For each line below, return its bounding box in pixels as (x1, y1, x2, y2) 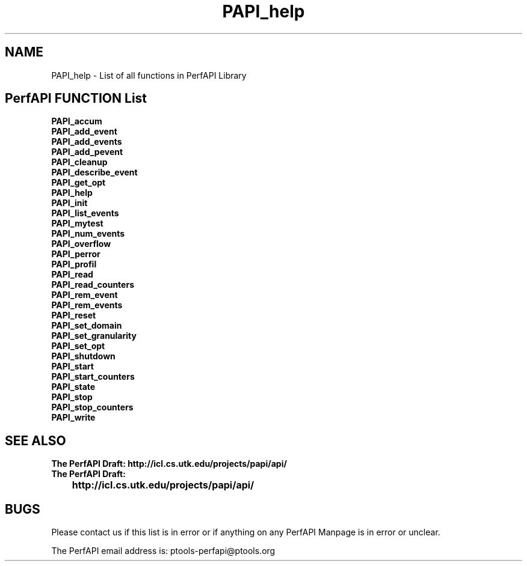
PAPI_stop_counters (51, 402, 134, 413)
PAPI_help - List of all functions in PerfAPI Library (51, 70, 247, 81)
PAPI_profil (51, 259, 97, 270)
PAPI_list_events (51, 208, 119, 219)
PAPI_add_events (51, 136, 122, 147)
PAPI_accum (51, 116, 102, 127)
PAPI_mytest (51, 218, 103, 229)
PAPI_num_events (51, 228, 125, 239)
